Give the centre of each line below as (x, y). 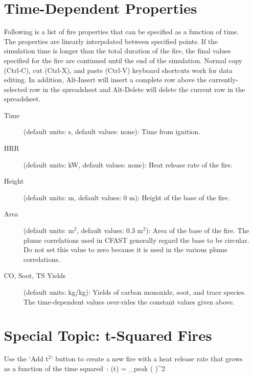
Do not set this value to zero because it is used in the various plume (126, 249)
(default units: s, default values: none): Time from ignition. (112, 131)
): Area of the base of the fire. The (197, 230)
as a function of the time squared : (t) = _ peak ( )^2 (85, 368)
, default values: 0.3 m (110, 230)
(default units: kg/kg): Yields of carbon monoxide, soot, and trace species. (135, 292)
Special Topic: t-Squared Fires (108, 335)
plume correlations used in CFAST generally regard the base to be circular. (137, 240)
